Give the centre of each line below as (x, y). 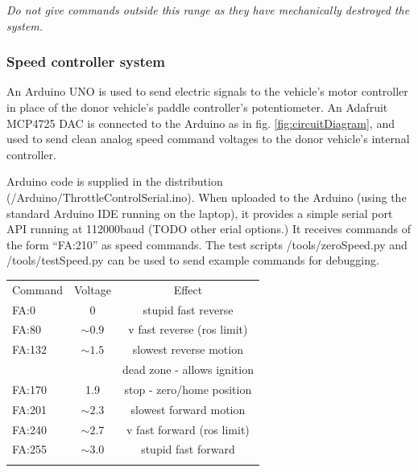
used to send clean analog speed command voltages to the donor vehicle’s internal (208, 139)
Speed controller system (86, 62)
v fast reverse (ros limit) (188, 329)
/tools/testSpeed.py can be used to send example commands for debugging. (193, 260)
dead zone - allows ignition (188, 369)
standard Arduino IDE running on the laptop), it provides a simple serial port (200, 213)
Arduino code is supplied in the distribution (115, 181)
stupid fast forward (188, 449)
